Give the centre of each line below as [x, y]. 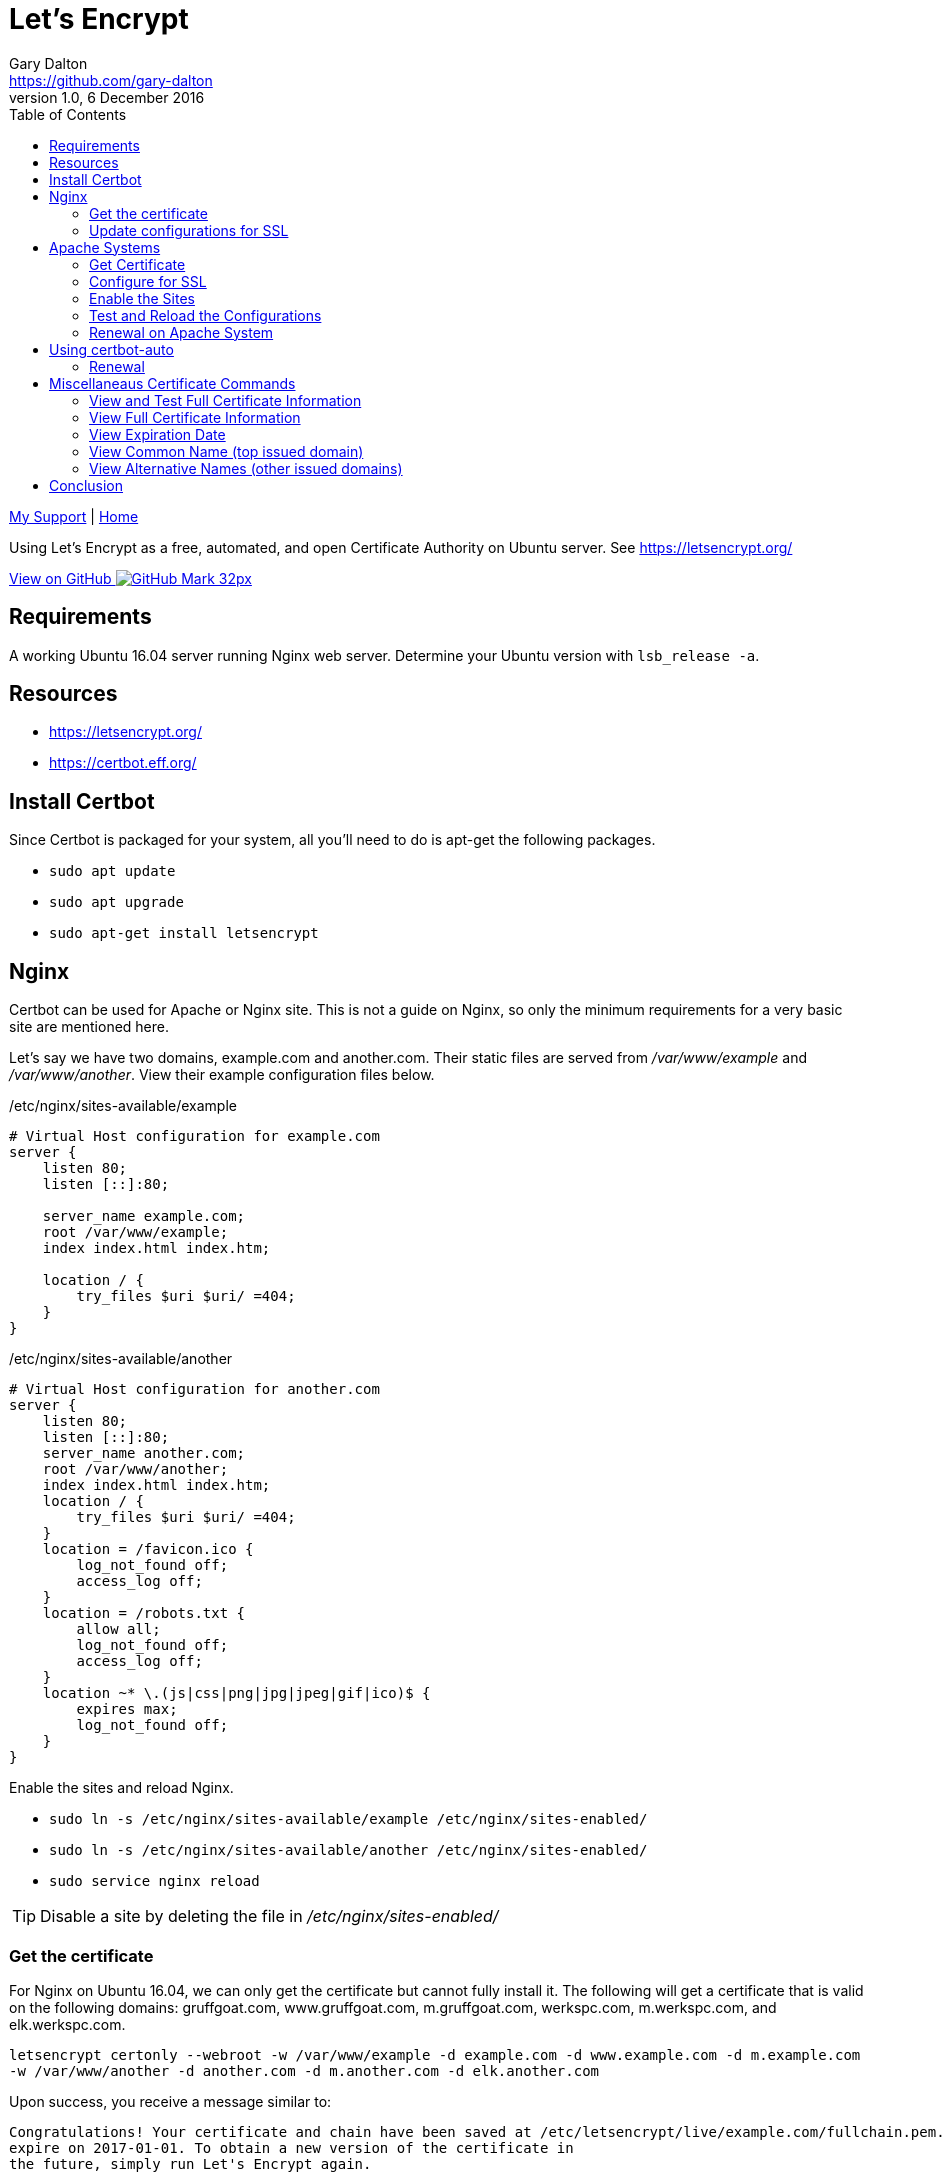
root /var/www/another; [135, 1469]
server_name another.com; [144, 1453]
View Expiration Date [157, 434]
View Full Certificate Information [195, 417]
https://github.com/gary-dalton [111, 80]
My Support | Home [74, 516]
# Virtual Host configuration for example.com [194, 1136]
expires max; [127, 1709]
